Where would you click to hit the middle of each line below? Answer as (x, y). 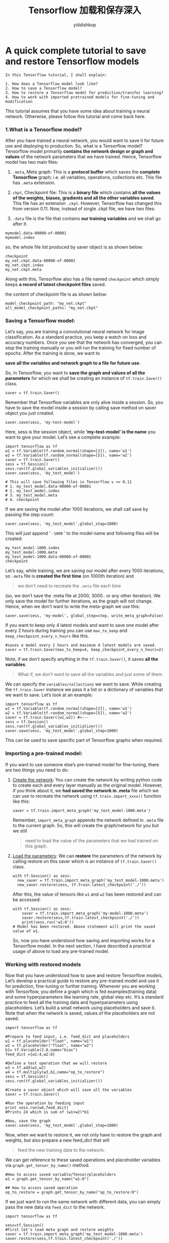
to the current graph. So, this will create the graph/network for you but (86, 825)
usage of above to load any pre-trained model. (61, 951)
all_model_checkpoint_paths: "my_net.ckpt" (52, 308)
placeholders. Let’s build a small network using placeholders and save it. (80, 1008)
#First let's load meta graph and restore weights (60, 1230)
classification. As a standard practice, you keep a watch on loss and (76, 337)
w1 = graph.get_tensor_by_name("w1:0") (47, 1179)
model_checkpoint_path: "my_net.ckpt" (46, 303)
